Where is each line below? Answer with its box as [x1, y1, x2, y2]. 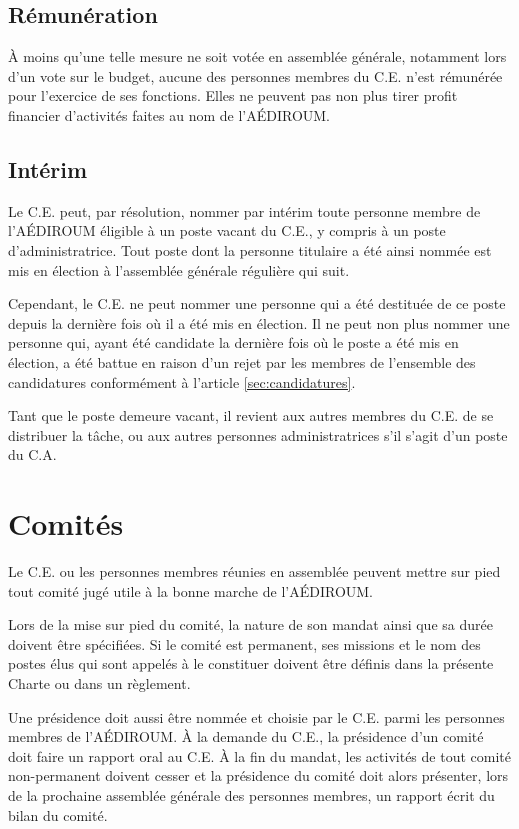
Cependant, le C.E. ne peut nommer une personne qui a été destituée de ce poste [8, 293, 506, 314]
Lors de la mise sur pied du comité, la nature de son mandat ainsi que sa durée [8, 614, 493, 635]
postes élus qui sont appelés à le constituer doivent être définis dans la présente [8, 653, 494, 674]
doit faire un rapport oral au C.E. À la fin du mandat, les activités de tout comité [8, 745, 511, 766]
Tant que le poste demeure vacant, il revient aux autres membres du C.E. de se [8, 405, 494, 426]
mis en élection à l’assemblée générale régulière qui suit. [8, 259, 350, 280]
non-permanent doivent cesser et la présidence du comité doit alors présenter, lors [8, 765, 509, 786]
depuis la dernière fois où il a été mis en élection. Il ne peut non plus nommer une [8, 312, 510, 333]
